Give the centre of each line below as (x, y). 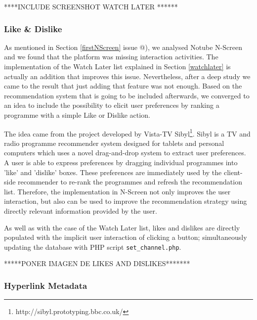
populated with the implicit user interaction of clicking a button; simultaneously (126, 237)
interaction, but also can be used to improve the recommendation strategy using (126, 201)
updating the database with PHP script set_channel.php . (93, 247)
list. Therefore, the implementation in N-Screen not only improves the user (117, 191)
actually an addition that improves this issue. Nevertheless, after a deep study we (127, 76)
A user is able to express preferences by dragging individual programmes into (121, 162)
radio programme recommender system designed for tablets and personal (114, 143)
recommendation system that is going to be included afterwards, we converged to (127, 95)
